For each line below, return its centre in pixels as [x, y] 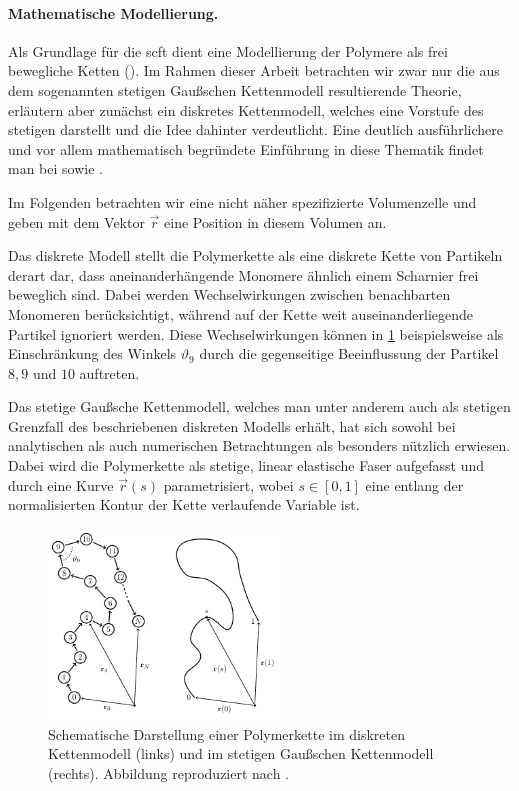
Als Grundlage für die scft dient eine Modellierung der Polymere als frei [228, 50]
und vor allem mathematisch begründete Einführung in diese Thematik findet [246, 148]
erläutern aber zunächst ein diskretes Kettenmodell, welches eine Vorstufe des [246, 109]
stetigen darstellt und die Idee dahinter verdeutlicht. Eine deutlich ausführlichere [255, 129]
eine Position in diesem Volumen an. [275, 221]
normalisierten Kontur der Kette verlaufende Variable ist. [184, 504]
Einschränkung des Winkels [92, 353]
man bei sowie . [55, 168]
